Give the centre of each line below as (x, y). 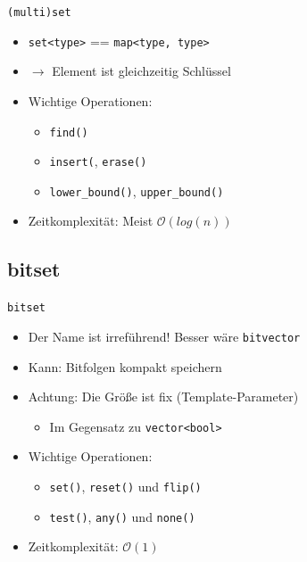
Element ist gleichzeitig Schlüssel (141, 71)
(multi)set (39, 12)
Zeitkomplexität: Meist (91, 221)
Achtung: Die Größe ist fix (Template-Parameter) (163, 397)
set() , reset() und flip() (125, 487)
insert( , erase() (98, 161)
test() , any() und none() (122, 516)
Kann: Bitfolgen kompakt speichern (125, 366)
